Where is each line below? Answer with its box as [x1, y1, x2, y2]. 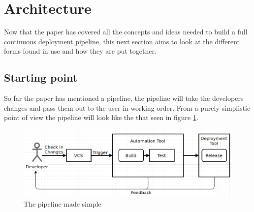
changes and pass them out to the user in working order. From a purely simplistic [4, 102, 251, 113]
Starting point [4, 70, 78, 85]
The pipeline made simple [24, 199, 101, 209]
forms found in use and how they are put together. [4, 46, 157, 56]
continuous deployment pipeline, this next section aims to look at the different [4, 36, 240, 46]
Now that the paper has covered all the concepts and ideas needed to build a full [4, 27, 248, 37]
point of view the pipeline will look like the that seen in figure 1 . [4, 112, 198, 122]
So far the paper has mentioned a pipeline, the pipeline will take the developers [4, 93, 244, 103]
